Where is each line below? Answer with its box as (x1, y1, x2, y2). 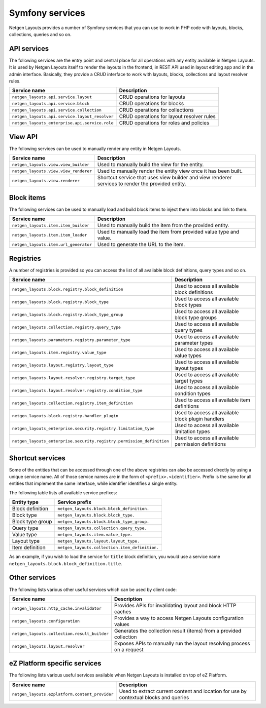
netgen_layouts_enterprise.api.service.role (12, 120, 114, 125)
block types (174, 302, 202, 309)
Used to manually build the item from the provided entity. (97, 222, 230, 229)
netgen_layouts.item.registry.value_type (12, 350, 106, 355)
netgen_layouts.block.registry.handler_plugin (12, 413, 119, 418)
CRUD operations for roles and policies (119, 119, 209, 126)
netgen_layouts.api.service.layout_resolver (12, 114, 114, 119)
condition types (174, 390, 211, 397)
